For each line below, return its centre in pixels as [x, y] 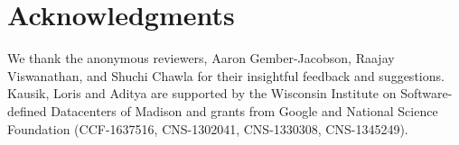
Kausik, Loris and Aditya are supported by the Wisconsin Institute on [202, 93]
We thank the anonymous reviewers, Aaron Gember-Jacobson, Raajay [201, 58]
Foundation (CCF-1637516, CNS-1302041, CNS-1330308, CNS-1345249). [208, 128]
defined [27, 110]
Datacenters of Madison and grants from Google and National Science [244, 110]
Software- [426, 93]
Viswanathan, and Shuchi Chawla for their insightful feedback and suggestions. [226, 75]
